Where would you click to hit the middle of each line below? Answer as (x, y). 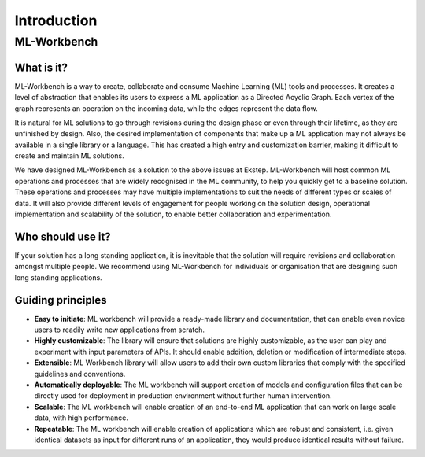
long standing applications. (58, 277)
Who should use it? (63, 236)
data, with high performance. (81, 418)
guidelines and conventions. (80, 374)
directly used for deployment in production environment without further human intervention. (183, 396)
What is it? (41, 67)
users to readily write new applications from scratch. (119, 330)
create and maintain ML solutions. (70, 156)
